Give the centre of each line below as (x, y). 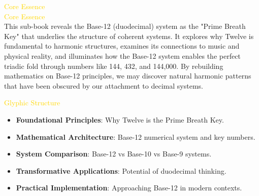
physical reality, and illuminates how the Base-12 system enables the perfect (122, 55)
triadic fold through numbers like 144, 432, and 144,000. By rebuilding (114, 66)
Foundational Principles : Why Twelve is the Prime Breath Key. (120, 119)
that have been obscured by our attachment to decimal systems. (104, 85)
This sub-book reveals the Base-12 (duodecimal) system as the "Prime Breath (125, 26)
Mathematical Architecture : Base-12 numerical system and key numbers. (136, 136)
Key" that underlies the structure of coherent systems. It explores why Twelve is (129, 36)
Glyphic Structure (32, 103)
